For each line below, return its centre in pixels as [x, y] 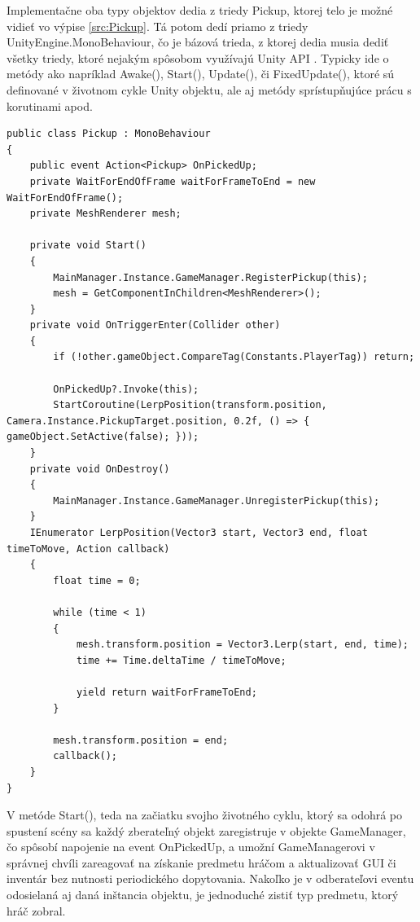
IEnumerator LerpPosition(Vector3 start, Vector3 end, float [199, 533]
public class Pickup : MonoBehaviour [109, 134]
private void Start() [88, 246]
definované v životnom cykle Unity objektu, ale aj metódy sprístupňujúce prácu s [209, 89]
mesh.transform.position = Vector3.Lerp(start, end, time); [242, 645]
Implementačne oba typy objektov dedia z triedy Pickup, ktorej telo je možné [200, 10]
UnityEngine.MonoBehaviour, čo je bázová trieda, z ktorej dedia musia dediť [198, 42]
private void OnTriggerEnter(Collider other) [155, 325]
